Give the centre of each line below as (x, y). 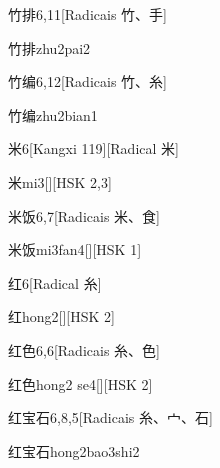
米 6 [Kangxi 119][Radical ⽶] (93, 148)
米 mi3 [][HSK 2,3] (60, 181)
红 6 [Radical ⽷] (55, 282)
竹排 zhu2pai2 (49, 47)
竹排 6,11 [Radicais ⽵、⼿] (87, 14)
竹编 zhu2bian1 (53, 114)
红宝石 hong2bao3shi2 (74, 450)
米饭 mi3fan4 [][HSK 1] (75, 249)
